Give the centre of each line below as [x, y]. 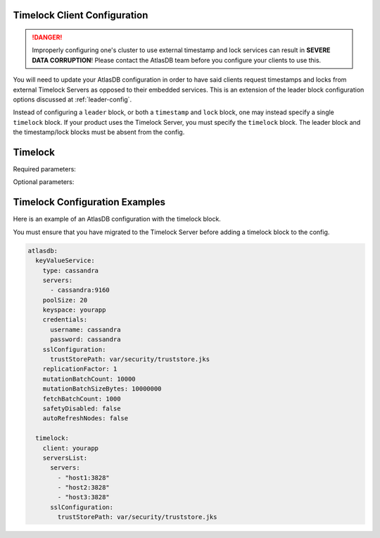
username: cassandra [85, 329]
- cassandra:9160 [80, 290]
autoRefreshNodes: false [85, 418]
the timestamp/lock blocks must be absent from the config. [99, 132]
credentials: [65, 320]
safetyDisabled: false [82, 408]
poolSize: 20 [65, 300]
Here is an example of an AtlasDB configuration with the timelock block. [117, 219]
